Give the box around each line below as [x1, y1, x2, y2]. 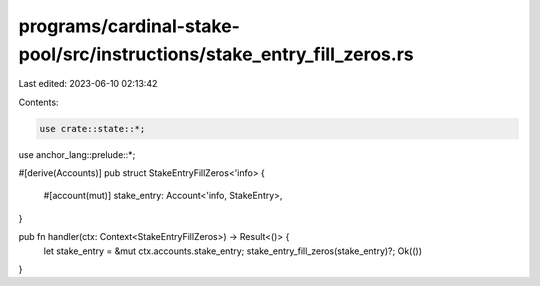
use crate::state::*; [39, 123, 146, 134]
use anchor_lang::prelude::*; [18, 148, 136, 160]
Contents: [18, 96, 59, 108]
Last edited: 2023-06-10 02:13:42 [18, 78, 158, 90]
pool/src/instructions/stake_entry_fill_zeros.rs [18, 43, 414, 65]
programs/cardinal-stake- [18, 15, 240, 37]
